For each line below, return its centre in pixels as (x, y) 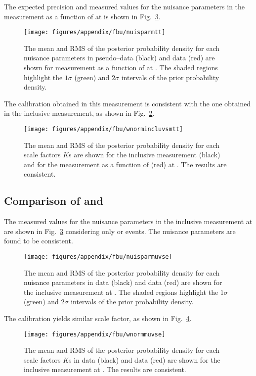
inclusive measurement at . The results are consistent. (105, 369)
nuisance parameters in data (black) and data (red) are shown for (123, 282)
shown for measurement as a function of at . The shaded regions (121, 68)
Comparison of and (54, 201)
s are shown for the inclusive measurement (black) (145, 155)
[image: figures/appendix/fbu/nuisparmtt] (95, 32)
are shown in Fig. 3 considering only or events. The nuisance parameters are (120, 231)
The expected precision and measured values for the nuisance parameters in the (125, 6)
